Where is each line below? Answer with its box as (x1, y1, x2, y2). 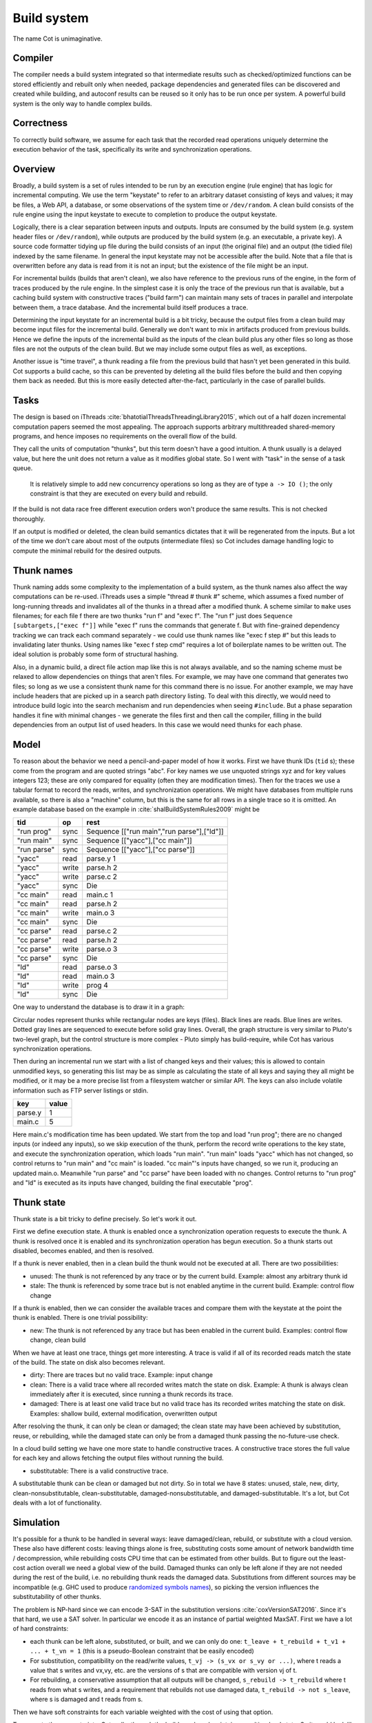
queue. (12, 464, 33, 472)
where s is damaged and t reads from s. (30, 1695, 143, 1704)
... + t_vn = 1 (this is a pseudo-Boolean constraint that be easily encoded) (30, 1647, 254, 1655)
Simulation (12, 1516, 60, 1528)
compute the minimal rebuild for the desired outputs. (12, 547, 162, 555)
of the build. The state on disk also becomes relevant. (12, 1358, 165, 1366)
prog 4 (86, 981, 108, 990)
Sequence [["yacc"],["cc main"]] (86, 836, 192, 846)
